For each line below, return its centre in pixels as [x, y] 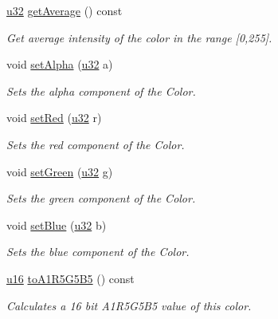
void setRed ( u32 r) [54, 118]
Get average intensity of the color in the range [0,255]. [139, 37]
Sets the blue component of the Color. [98, 252]
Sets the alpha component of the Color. [101, 91]
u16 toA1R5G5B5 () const [70, 278]
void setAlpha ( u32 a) [60, 64]
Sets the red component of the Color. [96, 144]
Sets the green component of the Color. [101, 198]
